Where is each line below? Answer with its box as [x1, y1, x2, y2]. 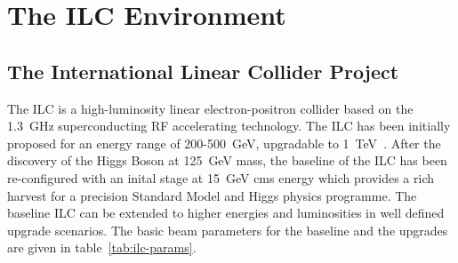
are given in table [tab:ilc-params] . [7, 238, 197, 257]
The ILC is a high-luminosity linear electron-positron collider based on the [7, 99, 414, 117]
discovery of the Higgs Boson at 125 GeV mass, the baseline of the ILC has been [7, 151, 447, 170]
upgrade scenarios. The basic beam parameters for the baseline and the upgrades [7, 220, 448, 239]
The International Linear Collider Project [7, 57, 399, 84]
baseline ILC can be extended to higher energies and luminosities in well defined [7, 203, 445, 222]
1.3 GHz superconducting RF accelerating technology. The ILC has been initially [7, 116, 451, 135]
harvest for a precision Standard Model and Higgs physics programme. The [7, 186, 417, 204]
